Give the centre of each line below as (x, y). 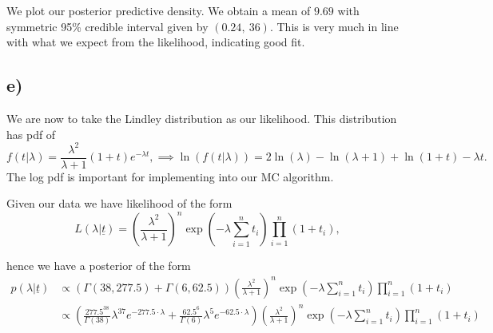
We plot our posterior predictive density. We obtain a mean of (159, 10)
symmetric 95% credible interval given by (107, 26)
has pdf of (31, 134)
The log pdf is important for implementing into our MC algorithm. (170, 176)
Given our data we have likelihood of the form (119, 203)
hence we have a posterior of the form (99, 266)
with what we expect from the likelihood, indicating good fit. (156, 42)
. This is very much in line (334, 26)
